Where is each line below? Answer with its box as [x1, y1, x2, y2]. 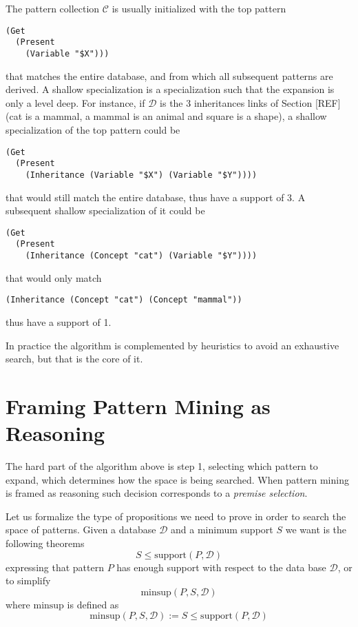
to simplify [6, 573, 51, 588]
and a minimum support [171, 522, 273, 537]
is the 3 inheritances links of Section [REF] [160, 95, 341, 110]
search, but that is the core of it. [6, 351, 143, 366]
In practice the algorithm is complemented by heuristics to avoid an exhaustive [6, 338, 339, 352]
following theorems [6, 535, 85, 550]
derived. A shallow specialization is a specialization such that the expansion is [6, 82, 335, 96]
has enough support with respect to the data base [116, 559, 326, 574]
